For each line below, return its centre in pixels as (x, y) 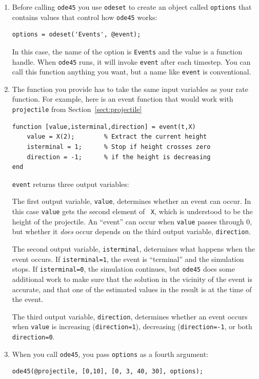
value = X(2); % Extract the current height (117, 137)
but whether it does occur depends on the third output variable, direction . (131, 231)
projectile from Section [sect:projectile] (77, 109)
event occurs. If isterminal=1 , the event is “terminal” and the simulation (128, 259)
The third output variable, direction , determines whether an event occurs (130, 316)
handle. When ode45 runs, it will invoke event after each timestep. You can (131, 61)
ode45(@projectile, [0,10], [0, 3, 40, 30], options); (108, 372)
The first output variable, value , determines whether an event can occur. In (132, 201)
